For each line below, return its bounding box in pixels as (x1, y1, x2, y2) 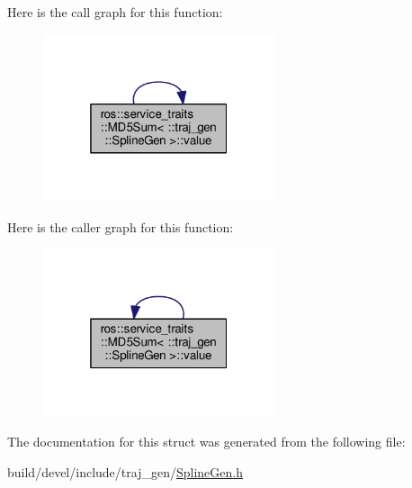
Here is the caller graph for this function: (7, 217, 234, 236)
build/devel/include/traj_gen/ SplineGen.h (7, 462, 243, 481)
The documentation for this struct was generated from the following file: (7, 432, 406, 451)
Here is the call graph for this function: (7, 3, 223, 21)
